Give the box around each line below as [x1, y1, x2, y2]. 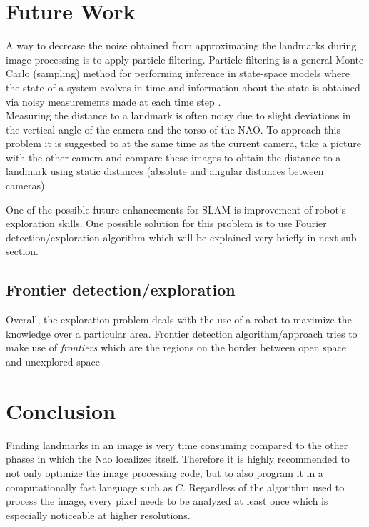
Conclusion [6, 396, 116, 425]
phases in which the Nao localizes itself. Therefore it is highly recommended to [6, 451, 350, 466]
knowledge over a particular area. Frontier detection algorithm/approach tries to [6, 326, 358, 341]
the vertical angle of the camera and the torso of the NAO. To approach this [6, 121, 340, 136]
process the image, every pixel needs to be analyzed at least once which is [6, 493, 328, 508]
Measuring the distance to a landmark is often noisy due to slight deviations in [6, 108, 351, 123]
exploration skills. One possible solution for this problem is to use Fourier [6, 216, 327, 231]
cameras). [6, 178, 48, 193]
